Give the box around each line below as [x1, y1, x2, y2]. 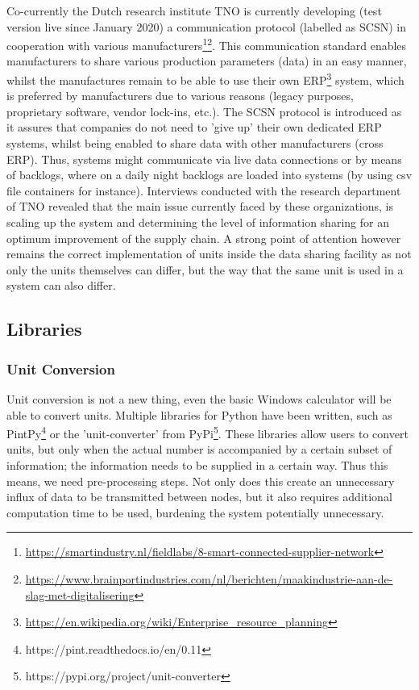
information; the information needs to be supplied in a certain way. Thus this [6, 457, 388, 474]
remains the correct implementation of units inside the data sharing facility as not [6, 245, 412, 262]
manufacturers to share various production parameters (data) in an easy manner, [6, 52, 407, 69]
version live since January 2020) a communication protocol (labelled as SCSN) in [6, 18, 406, 35]
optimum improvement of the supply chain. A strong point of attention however [6, 229, 401, 246]
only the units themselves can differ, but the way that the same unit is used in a [6, 261, 404, 278]
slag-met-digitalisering [25, 586, 135, 603]
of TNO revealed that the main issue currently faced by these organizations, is [6, 198, 394, 215]
